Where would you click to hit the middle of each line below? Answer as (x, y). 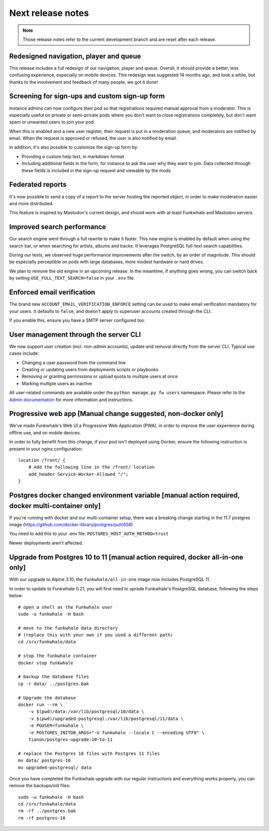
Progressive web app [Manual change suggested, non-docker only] (116, 414)
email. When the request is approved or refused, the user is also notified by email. (93, 138)
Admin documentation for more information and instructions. (71, 400)
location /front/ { (42, 460)
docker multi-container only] (55, 506)
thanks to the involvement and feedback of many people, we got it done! (83, 82)
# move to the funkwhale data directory (68, 628)
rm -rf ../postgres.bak (47, 811)
